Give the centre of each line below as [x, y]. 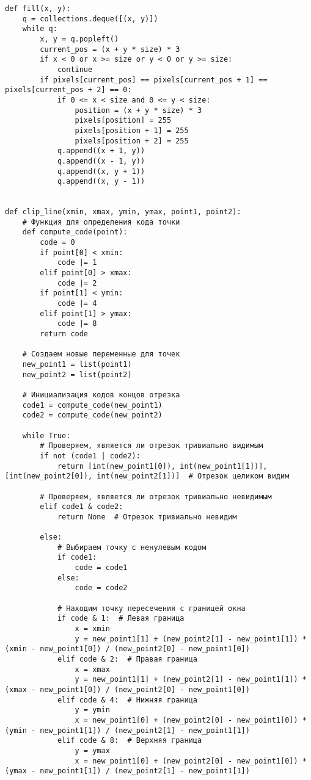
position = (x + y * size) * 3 [138, 110]
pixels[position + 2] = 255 [132, 141]
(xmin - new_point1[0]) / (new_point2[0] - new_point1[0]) [127, 649]
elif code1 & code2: [82, 507]
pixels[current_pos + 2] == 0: [68, 90]
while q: [40, 29]
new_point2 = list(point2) [77, 374]
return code [64, 334]
